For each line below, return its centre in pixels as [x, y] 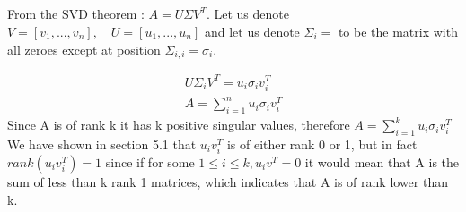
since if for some [150, 162]
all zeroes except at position [84, 49]
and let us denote [252, 31]
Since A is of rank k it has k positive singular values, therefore [179, 125]
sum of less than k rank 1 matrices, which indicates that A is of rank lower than [228, 182]
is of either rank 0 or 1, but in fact [322, 144]
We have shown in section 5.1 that [102, 144]
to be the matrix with [398, 31]
